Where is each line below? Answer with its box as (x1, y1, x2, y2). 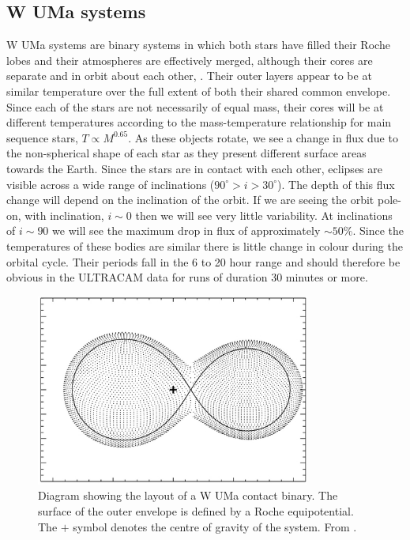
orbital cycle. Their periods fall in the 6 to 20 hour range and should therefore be (6, 253, 401, 270)
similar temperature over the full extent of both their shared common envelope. (6, 82, 391, 99)
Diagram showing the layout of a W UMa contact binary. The (38, 487, 338, 504)
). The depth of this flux (277, 176, 395, 192)
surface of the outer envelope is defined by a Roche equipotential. (38, 502, 354, 519)
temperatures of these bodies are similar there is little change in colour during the (6, 237, 403, 254)
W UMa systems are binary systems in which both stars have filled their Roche (6, 36, 390, 53)
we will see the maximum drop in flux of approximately (52, 222, 321, 239)
